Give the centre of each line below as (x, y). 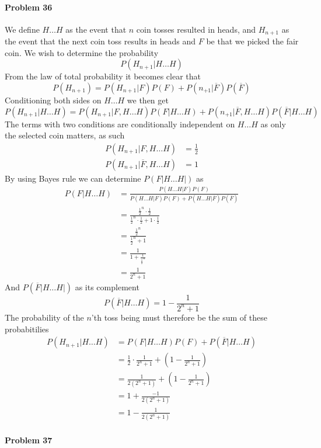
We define (22, 29)
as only (273, 124)
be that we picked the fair (252, 41)
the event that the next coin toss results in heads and (100, 41)
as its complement (107, 286)
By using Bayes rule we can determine (73, 178)
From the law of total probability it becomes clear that (103, 76)
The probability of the (44, 317)
